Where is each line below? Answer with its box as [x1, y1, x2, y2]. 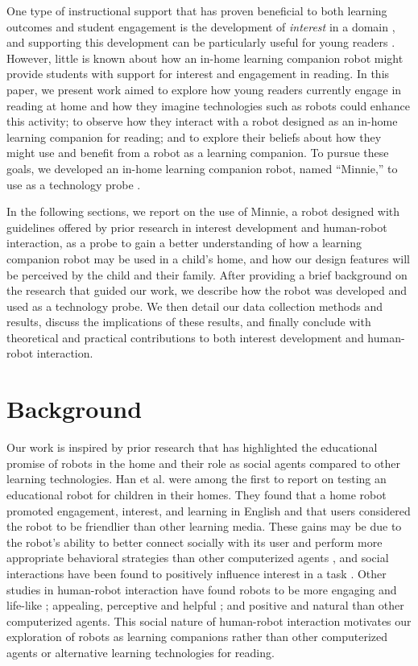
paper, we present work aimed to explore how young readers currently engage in [6, 81, 402, 97]
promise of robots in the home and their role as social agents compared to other [6, 454, 401, 471]
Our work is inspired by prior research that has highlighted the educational [6, 439, 378, 456]
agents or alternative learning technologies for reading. [6, 643, 275, 660]
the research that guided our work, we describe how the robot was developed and [6, 282, 408, 299]
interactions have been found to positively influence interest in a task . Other [6, 565, 387, 581]
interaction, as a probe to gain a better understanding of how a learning [6, 234, 362, 251]
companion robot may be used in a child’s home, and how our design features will [6, 250, 410, 267]
